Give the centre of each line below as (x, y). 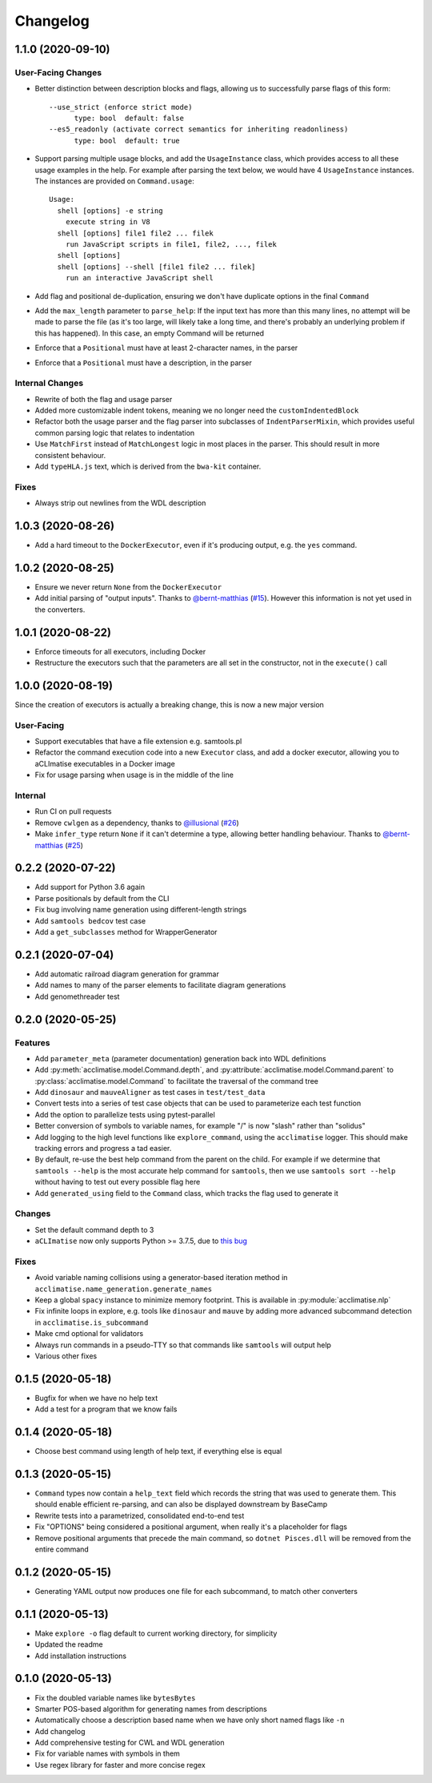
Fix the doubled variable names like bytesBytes (115, 1697)
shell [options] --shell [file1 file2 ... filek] (156, 267)
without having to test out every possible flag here (118, 1182)
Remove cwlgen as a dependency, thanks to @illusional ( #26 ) (137, 823)
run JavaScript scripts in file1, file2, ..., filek (171, 244)
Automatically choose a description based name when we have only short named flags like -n (190, 1720)
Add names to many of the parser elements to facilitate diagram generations (160, 985)
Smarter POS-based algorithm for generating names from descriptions (151, 1709)
